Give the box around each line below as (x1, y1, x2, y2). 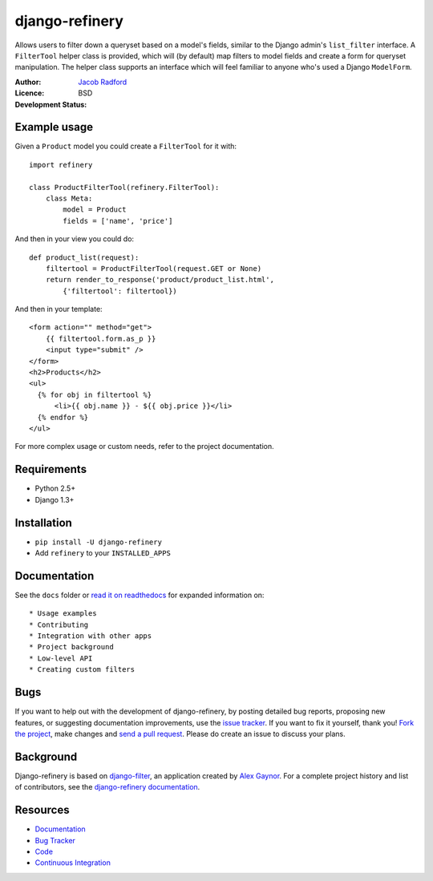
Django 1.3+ (34, 495, 75, 504)
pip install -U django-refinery (34, 537, 162, 547)
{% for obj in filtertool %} (37, 390, 152, 399)
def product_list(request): (29, 253, 140, 262)
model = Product (63, 205, 127, 214)
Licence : (14, 88, 45, 98)
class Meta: (45, 193, 93, 203)
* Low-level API (29, 653, 93, 663)
